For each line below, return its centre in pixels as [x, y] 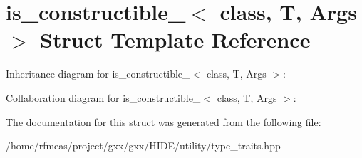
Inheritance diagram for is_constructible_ [98, 74]
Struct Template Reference [175, 39]
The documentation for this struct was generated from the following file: [164, 121]
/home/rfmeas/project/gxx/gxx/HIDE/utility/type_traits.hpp [143, 146]
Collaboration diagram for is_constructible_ [103, 97]
